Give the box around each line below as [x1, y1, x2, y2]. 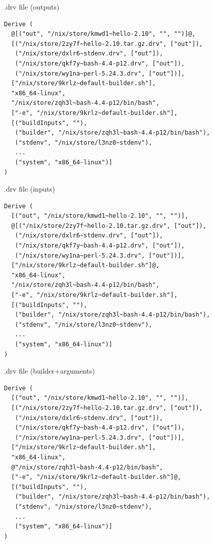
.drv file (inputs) [4, 184, 55, 194]
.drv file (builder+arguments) [4, 366, 95, 376]
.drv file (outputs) [4, 2, 60, 12]
